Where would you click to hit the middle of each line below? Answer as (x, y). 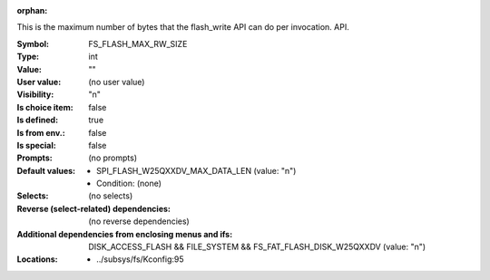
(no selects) (111, 196)
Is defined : (38, 120)
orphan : (32, 10)
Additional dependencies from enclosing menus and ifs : (125, 234)
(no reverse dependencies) (139, 221)
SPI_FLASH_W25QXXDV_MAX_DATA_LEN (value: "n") (196, 170)
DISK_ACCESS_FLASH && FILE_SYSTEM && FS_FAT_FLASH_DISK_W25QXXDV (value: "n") (257, 247)
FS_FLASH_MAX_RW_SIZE (138, 43)
